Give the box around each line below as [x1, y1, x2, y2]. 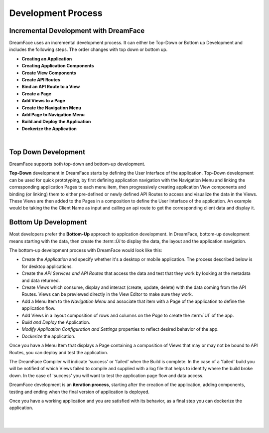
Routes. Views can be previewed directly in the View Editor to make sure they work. [21, 291, 193, 297]
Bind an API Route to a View [21, 84, 80, 90]
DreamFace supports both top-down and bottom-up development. [9, 161, 145, 167]
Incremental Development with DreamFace [9, 26, 145, 35]
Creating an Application [21, 55, 72, 62]
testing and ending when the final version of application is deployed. [9, 389, 149, 395]
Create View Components [21, 70, 77, 76]
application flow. [21, 305, 56, 311]
